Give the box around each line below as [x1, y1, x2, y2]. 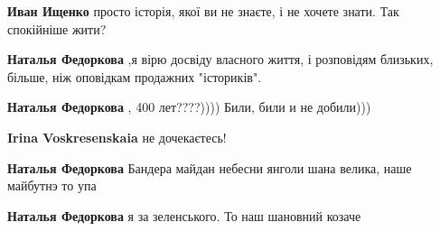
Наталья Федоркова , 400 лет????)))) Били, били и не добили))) [7, 97, 371, 116]
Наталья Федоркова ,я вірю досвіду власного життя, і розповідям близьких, [7, 50, 434, 69]
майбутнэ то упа [7, 176, 97, 195]
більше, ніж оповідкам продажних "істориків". [7, 67, 262, 86]
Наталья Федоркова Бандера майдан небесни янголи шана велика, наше [7, 158, 412, 177]
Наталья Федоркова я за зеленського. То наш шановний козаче [7, 206, 361, 225]
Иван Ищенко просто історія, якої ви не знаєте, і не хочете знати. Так [7, 2, 399, 20]
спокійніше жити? [7, 19, 107, 38]
